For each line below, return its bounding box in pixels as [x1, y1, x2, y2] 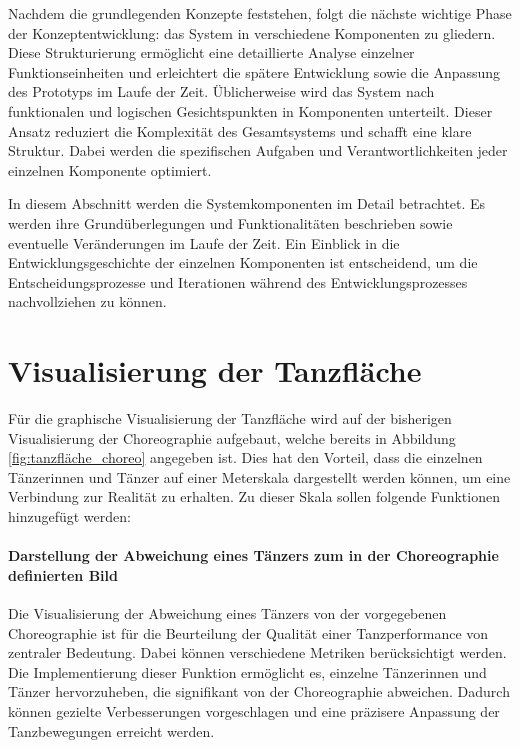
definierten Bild [8, 564, 118, 585]
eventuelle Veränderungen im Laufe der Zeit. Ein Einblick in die [8, 232, 400, 253]
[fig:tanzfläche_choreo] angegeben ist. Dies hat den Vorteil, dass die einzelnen [8, 447, 483, 468]
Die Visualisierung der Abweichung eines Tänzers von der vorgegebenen [8, 602, 447, 623]
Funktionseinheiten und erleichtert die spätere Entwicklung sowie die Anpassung [8, 61, 501, 82]
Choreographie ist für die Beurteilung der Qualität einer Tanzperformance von [8, 622, 489, 643]
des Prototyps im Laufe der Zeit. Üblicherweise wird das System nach [8, 81, 435, 102]
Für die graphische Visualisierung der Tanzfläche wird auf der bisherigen [8, 408, 452, 429]
